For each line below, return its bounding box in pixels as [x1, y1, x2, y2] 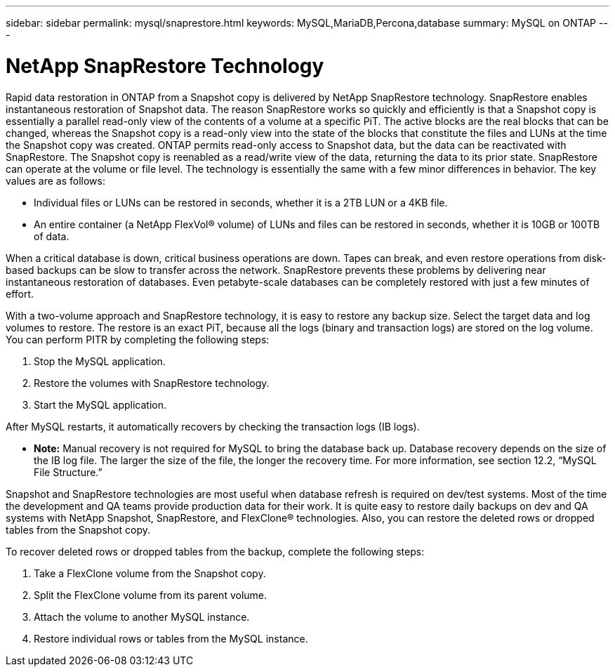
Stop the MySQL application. [34, 355, 166, 367]
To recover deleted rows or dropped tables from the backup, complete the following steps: [6, 545, 425, 558]
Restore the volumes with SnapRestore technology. [34, 376, 270, 389]
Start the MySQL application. [34, 398, 167, 411]
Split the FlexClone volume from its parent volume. [34, 588, 267, 601]
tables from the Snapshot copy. [6, 523, 150, 536]
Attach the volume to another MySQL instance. [34, 610, 250, 623]
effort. [6, 287, 34, 300]
